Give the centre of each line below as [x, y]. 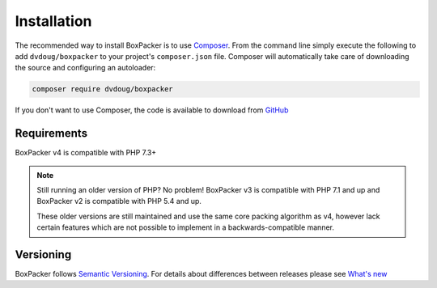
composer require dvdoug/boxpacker [102, 89]
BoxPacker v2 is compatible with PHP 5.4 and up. [119, 201]
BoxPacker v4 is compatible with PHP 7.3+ [86, 153]
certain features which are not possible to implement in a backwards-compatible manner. [186, 227]
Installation [53, 21]
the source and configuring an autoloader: [85, 68]
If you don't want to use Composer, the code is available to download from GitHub [152, 110]
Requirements [51, 133]
